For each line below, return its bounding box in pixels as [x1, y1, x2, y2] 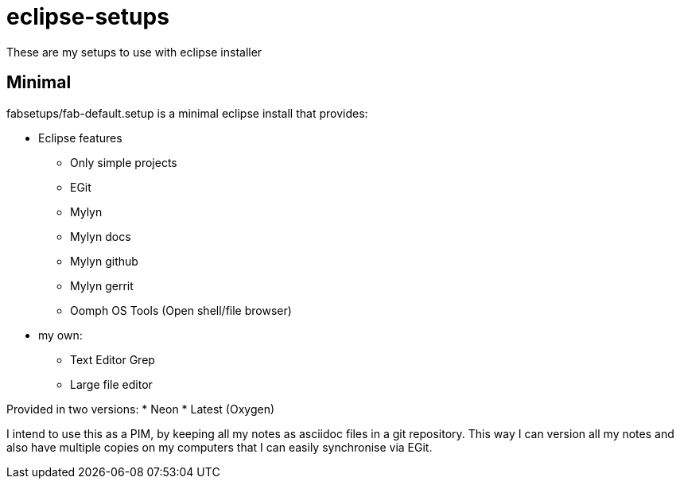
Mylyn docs [70, 229, 131, 243]
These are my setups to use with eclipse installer [6, 45, 262, 59]
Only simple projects [70, 155, 177, 169]
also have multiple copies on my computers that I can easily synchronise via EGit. [6, 440, 433, 454]
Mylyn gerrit [70, 278, 134, 293]
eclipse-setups [6, 3, 169, 30]
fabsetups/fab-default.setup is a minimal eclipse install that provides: [6, 106, 368, 120]
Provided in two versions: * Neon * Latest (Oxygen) [6, 402, 275, 416]
